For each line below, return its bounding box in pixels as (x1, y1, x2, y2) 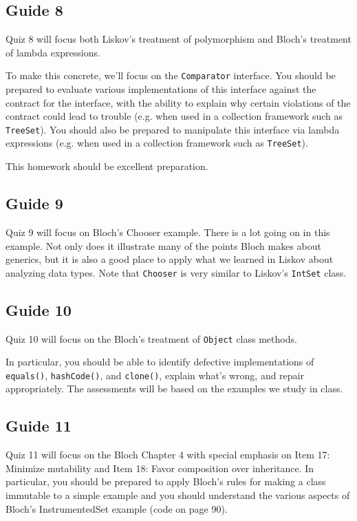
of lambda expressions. (6, 45, 100, 59)
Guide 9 (6, 193, 63, 214)
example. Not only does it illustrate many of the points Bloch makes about (6, 238, 322, 253)
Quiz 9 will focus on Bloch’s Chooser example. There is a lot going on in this (6, 224, 330, 239)
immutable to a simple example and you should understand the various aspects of (6, 488, 350, 502)
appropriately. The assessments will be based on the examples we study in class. (6, 381, 343, 396)
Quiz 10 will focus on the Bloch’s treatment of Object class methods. (6, 331, 297, 345)
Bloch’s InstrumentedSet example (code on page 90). (6, 501, 228, 515)
